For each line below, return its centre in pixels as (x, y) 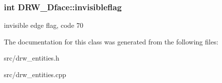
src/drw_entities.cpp (35, 74)
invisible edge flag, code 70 (44, 25)
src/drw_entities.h (32, 58)
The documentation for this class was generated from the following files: (111, 41)
